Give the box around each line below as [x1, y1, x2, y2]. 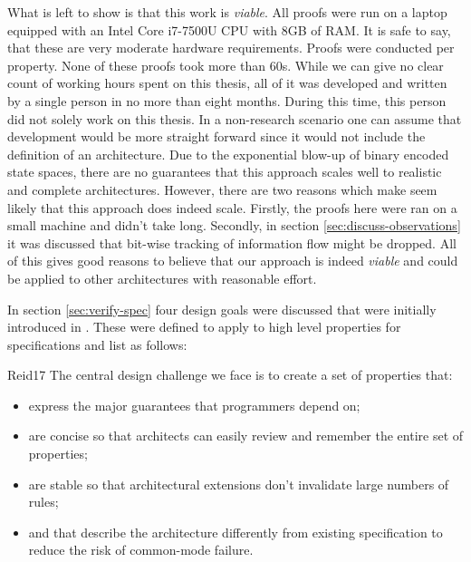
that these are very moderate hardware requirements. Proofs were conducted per [7, 38, 455, 57]
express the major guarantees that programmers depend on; [28, 395, 360, 414]
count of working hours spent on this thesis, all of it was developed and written [7, 73, 447, 92]
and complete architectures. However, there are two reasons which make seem [7, 179, 437, 199]
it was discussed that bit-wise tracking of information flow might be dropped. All [7, 233, 457, 252]
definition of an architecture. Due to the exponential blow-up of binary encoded [7, 144, 449, 163]
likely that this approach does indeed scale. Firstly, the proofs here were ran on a [7, 198, 457, 217]
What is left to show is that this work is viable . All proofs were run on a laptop [7, 3, 447, 21]
